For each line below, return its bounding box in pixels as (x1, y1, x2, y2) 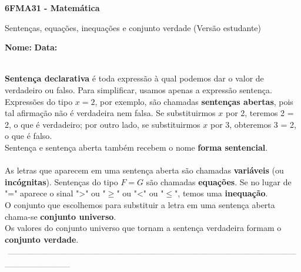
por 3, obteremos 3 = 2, (210, 118, 296, 130)
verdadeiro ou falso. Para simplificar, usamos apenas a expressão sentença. (5, 83, 272, 96)
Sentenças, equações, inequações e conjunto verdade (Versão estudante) (5, 21, 261, 33)
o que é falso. (5, 130, 52, 142)
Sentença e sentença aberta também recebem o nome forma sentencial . (5, 141, 268, 153)
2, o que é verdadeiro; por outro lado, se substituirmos (5, 118, 200, 130)
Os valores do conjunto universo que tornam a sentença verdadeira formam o (5, 222, 282, 234)
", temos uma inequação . (175, 187, 268, 199)
